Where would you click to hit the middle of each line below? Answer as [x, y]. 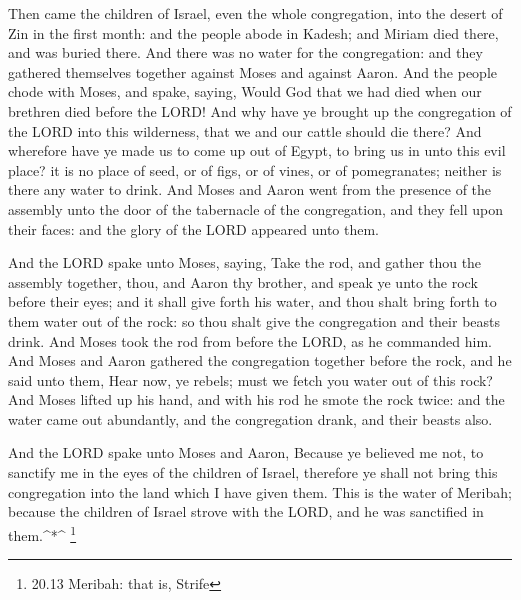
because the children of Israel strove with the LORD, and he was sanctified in [246, 511]
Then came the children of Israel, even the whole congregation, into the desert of [255, 13]
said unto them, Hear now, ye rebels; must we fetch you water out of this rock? [250, 379]
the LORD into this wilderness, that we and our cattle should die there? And [245, 130]
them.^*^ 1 [42, 533]
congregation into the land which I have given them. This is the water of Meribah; [260, 491]
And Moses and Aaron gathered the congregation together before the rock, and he [260, 360]
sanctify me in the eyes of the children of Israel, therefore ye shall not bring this [253, 472]
